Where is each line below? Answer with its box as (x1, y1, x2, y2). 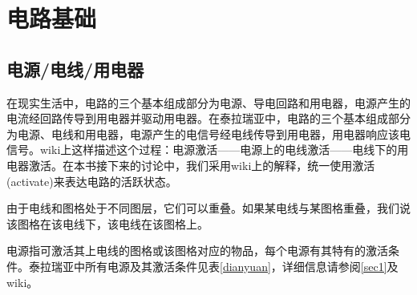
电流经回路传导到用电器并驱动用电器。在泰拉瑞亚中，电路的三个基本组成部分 (6, 110, 411, 127)
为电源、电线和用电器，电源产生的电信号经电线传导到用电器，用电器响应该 (6, 125, 399, 142)
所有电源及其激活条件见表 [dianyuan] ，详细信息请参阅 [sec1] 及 (84, 257, 399, 274)
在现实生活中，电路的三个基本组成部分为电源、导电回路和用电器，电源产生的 (6, 94, 411, 111)
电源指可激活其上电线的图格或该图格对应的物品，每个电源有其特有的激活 (6, 242, 388, 259)
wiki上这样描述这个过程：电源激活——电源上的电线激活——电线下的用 (39, 141, 409, 158)
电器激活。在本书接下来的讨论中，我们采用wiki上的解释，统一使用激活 (6, 156, 375, 173)
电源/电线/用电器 (6, 56, 144, 81)
